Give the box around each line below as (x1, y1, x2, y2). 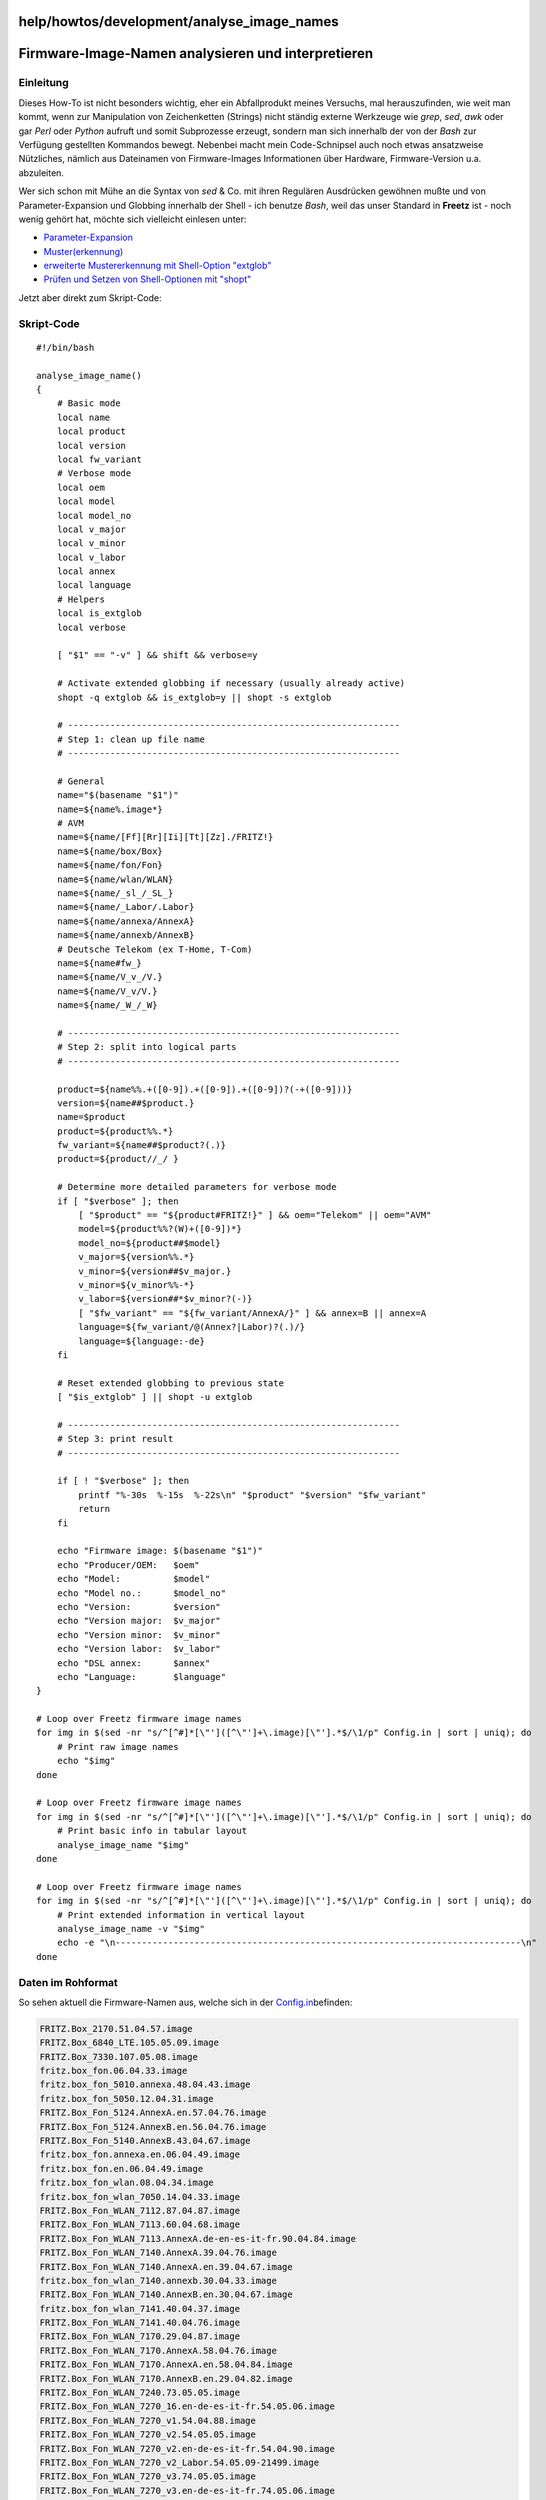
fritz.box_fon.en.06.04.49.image (39, 2163, 204, 2174)
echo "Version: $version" (56, 1601, 222, 1612)
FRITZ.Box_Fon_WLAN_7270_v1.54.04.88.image (39, 2415, 257, 2426)
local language (56, 580, 132, 591)
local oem (56, 481, 105, 493)
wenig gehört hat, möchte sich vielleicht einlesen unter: (18, 213, 247, 225)
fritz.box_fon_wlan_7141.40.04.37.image (39, 2303, 240, 2314)
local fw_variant (56, 453, 142, 465)
